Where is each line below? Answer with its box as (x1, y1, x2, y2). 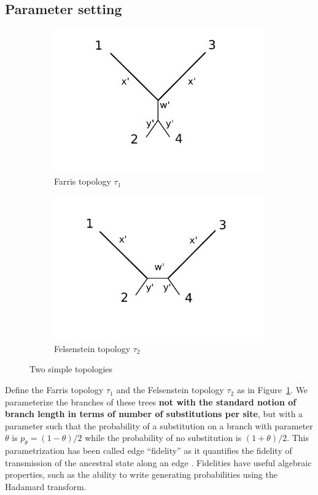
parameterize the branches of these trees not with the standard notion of (5, 395, 297, 408)
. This (287, 431, 309, 444)
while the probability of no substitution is (85, 431, 242, 444)
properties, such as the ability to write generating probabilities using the (5, 468, 277, 481)
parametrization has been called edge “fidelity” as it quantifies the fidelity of (5, 444, 292, 457)
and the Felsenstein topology (116, 383, 224, 396)
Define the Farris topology (5, 383, 104, 396)
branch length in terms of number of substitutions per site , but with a (5, 407, 303, 420)
